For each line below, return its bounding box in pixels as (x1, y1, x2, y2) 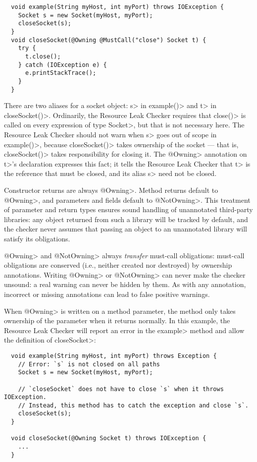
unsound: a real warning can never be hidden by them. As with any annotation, (4, 279, 246, 289)
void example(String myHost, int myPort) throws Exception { (11, 352, 217, 359)
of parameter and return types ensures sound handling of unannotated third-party (4, 204, 253, 215)
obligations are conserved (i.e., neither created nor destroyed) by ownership (4, 260, 232, 270)
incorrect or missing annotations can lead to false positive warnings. (4, 289, 210, 299)
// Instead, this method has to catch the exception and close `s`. (18, 402, 249, 409)
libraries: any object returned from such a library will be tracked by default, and (4, 214, 248, 224)
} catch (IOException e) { (18, 61, 107, 68)
